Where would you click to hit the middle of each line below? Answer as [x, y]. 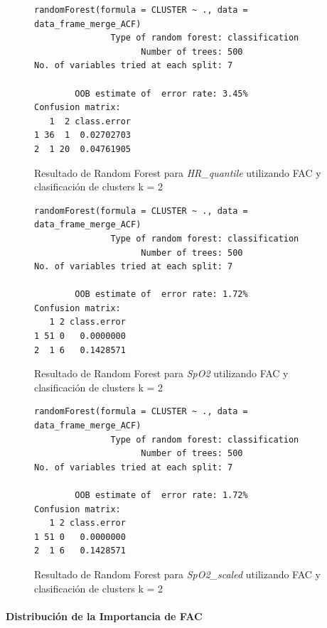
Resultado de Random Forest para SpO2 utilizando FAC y [161, 373]
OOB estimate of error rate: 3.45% [161, 93]
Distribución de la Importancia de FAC [104, 616]
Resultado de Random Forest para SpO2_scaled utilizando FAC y [177, 574]
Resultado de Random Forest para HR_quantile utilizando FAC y [178, 172]
